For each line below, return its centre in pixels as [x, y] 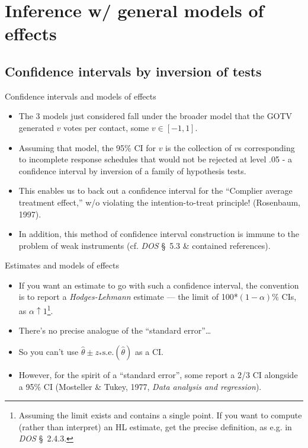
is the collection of [198, 147]
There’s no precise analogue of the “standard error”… [115, 330]
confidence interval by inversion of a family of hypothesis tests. [132, 170]
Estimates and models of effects [62, 265]
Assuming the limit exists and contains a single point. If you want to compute [160, 415]
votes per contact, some [106, 127]
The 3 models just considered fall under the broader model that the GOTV [155, 116]
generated [36, 127]
